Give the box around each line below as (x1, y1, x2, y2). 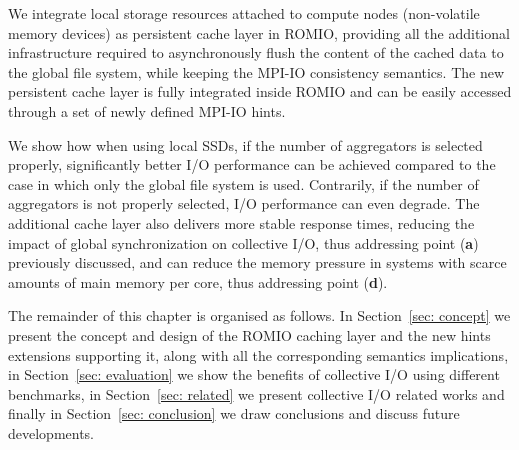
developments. (8, 422, 95, 443)
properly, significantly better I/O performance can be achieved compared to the (8, 154, 496, 175)
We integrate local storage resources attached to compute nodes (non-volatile (8, 3, 480, 23)
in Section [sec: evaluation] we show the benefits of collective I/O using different (8, 364, 500, 385)
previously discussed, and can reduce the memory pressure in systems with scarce (8, 252, 507, 273)
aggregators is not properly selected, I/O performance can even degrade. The (8, 193, 480, 214)
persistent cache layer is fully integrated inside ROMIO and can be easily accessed (8, 81, 512, 102)
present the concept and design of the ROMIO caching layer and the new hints (8, 324, 491, 345)
